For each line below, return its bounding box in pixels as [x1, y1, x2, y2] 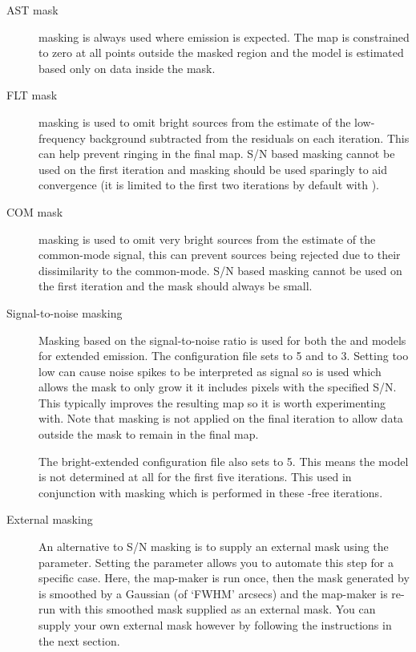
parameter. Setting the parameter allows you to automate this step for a [38, 553, 394, 570]
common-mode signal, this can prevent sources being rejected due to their [38, 246, 401, 263]
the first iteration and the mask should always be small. [38, 277, 313, 294]
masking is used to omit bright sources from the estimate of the [38, 113, 351, 130]
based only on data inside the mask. [38, 59, 216, 76]
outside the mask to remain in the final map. [38, 426, 259, 443]
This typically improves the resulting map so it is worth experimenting [38, 394, 386, 411]
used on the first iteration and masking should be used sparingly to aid [38, 160, 388, 177]
